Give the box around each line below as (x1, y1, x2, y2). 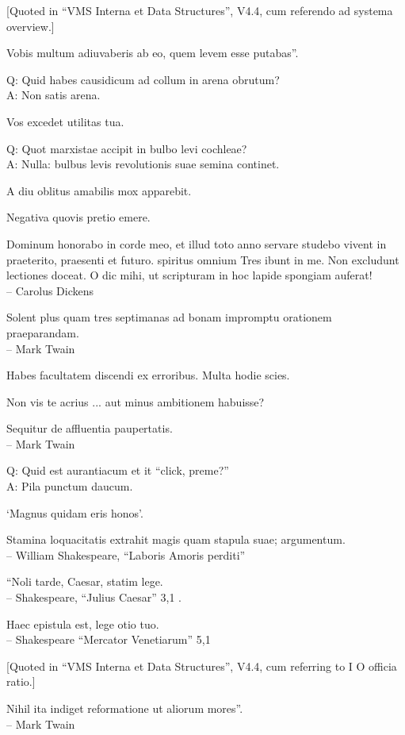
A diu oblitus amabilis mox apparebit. (6, 182, 192, 198)
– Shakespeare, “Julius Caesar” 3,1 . (6, 589, 181, 606)
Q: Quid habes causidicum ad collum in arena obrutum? (6, 71, 280, 87)
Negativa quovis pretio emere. (6, 209, 151, 225)
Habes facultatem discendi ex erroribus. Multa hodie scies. (6, 367, 290, 383)
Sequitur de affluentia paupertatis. (6, 420, 173, 437)
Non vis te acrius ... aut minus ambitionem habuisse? (6, 393, 265, 410)
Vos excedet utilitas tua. (6, 113, 124, 129)
